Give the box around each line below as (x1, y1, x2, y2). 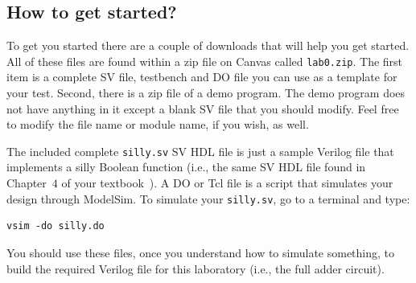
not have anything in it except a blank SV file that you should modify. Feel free (6, 100, 399, 117)
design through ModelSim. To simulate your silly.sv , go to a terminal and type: (6, 190, 410, 207)
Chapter (6, 174, 47, 191)
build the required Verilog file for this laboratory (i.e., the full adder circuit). (6, 260, 385, 277)
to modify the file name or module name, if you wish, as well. (6, 116, 309, 133)
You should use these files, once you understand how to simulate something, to (6, 244, 395, 260)
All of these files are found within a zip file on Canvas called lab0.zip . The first (6, 52, 403, 69)
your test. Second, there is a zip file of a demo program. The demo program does (6, 84, 406, 101)
